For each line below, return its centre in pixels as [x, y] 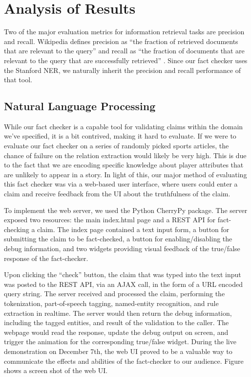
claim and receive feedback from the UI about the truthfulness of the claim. [117, 194]
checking [17, 229]
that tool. [18, 80]
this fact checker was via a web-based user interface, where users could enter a [121, 184]
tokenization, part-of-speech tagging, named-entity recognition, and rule [111, 303]
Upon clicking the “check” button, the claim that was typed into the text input [123, 274]
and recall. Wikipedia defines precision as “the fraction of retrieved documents [121, 41]
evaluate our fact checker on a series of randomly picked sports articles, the [116, 146]
